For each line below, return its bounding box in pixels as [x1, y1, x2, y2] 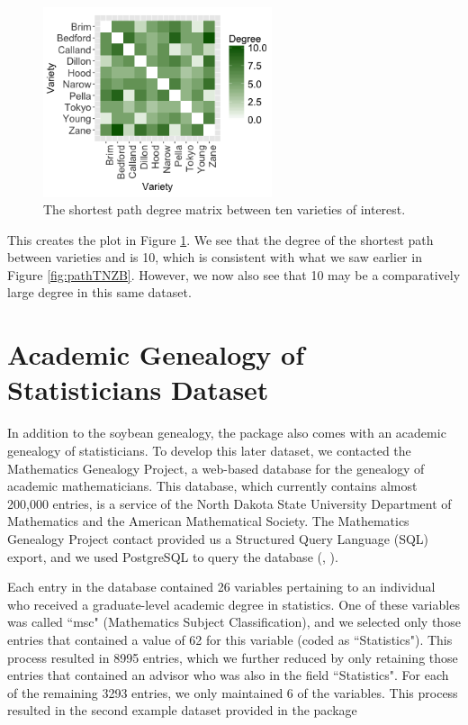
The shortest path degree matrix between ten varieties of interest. [43, 200, 406, 219]
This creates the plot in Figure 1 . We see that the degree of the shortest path [7, 230, 434, 249]
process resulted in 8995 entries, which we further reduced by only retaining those [7, 648, 458, 666]
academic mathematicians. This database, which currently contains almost [7, 476, 418, 495]
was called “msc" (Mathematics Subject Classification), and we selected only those [7, 612, 461, 631]
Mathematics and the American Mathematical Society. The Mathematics [7, 512, 409, 530]
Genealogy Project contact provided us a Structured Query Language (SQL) [7, 529, 429, 548]
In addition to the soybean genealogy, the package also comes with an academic [7, 423, 446, 442]
